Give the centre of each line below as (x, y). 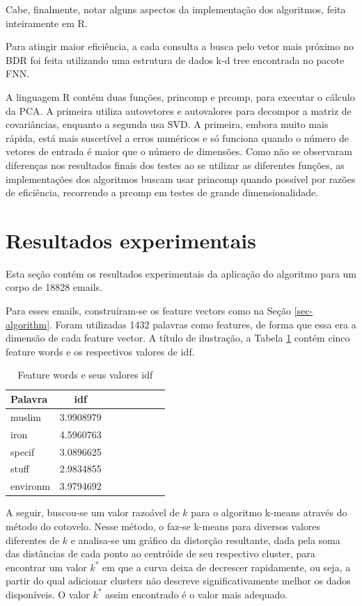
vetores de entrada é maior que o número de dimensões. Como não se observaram (179, 151)
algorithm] (28, 324)
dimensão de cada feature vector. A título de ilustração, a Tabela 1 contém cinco (178, 338)
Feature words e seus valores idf (85, 375)
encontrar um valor (46, 567)
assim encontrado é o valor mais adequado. (197, 594)
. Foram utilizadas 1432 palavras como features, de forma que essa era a (203, 324)
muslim (26, 416)
